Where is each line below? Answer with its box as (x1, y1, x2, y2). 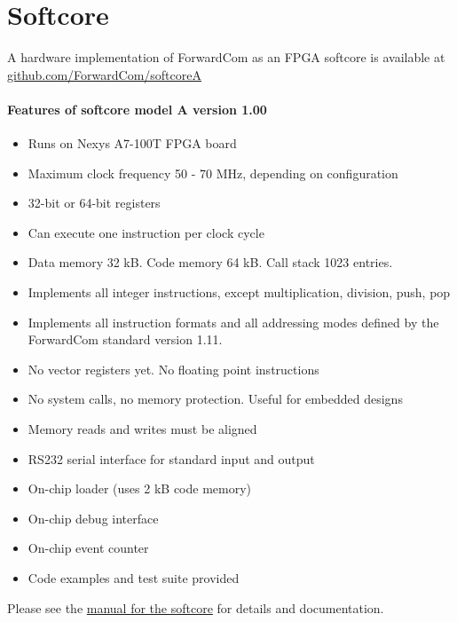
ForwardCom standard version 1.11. (28, 330, 223, 349)
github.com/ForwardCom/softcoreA (7, 65, 201, 83)
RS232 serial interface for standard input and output (28, 449, 315, 468)
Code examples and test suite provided (28, 569, 240, 587)
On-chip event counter (28, 539, 149, 557)
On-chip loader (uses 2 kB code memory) (28, 479, 252, 498)
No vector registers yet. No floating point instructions (28, 359, 319, 378)
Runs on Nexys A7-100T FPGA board (28, 134, 237, 153)
